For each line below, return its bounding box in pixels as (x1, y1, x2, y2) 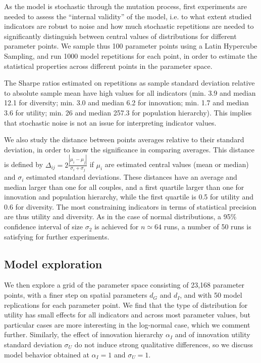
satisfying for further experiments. (4, 231, 110, 241)
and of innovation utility (175, 329, 250, 340)
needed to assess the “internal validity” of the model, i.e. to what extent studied (4, 11, 252, 21)
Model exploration (4, 256, 102, 271)
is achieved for (94, 221, 139, 232)
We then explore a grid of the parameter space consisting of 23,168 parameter (4, 279, 245, 290)
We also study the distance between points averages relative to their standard (4, 134, 244, 145)
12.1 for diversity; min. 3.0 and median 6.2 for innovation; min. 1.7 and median (4, 97, 249, 108)
